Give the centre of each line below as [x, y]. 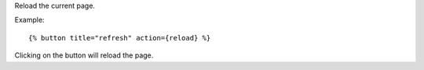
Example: [29, 20]
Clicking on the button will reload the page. [84, 55]
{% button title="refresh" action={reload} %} [120, 38]
